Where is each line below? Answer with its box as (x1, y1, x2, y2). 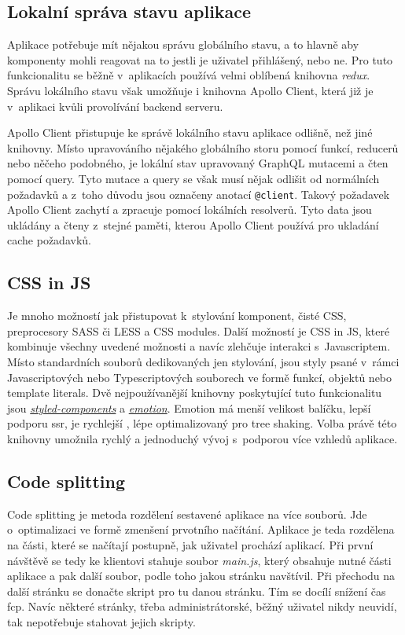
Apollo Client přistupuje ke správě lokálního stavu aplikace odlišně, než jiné (7, 124, 373, 141)
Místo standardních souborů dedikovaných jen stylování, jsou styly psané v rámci (7, 353, 399, 369)
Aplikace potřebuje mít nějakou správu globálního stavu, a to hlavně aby (7, 36, 359, 53)
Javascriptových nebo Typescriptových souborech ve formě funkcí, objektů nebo (7, 369, 392, 385)
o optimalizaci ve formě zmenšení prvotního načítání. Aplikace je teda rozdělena (7, 521, 395, 538)
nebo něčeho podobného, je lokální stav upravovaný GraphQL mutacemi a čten (7, 155, 388, 171)
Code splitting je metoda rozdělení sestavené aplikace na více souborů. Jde (7, 505, 367, 522)
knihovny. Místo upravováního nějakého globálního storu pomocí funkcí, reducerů (7, 139, 399, 156)
